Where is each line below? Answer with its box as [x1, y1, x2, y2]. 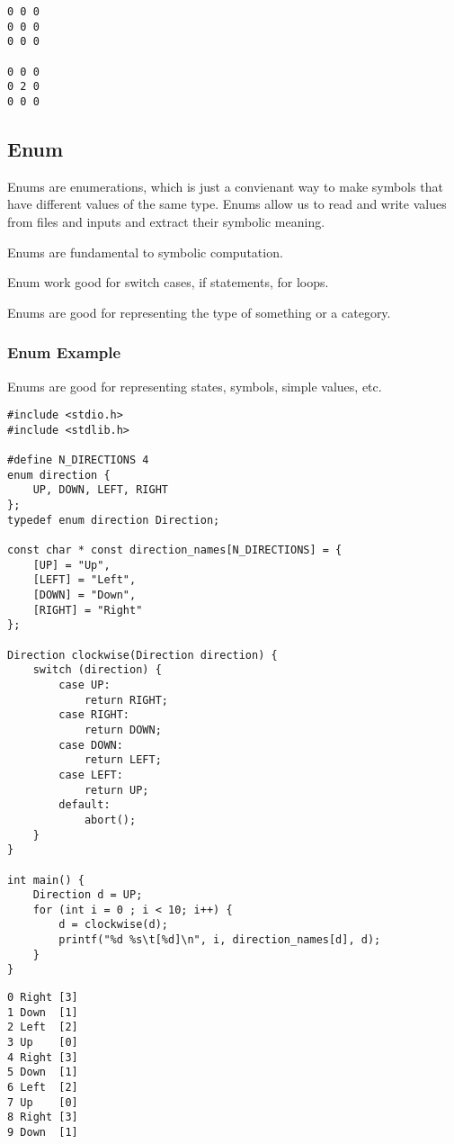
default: [58, 798, 111, 812]
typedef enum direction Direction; [7, 513, 220, 527]
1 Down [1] [7, 1005, 78, 1019]
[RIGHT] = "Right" [32, 603, 143, 617]
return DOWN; [84, 723, 162, 736]
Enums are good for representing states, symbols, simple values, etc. [7, 376, 382, 395]
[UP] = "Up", [32, 558, 111, 572]
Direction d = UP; [32, 888, 143, 902]
